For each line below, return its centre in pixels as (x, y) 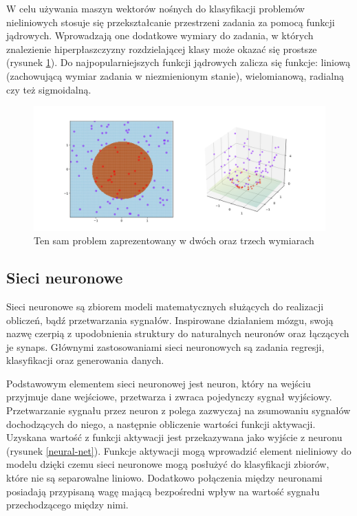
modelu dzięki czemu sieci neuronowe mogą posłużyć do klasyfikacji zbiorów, (168, 464)
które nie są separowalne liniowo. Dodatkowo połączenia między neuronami (164, 478)
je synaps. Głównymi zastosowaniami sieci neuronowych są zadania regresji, (165, 346)
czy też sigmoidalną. (49, 89)
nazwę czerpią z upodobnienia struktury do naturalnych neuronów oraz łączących (178, 333)
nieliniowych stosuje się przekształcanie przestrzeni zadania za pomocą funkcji (171, 22)
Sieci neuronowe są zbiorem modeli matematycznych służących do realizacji (165, 306)
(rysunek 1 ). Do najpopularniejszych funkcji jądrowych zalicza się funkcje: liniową (178, 62)
